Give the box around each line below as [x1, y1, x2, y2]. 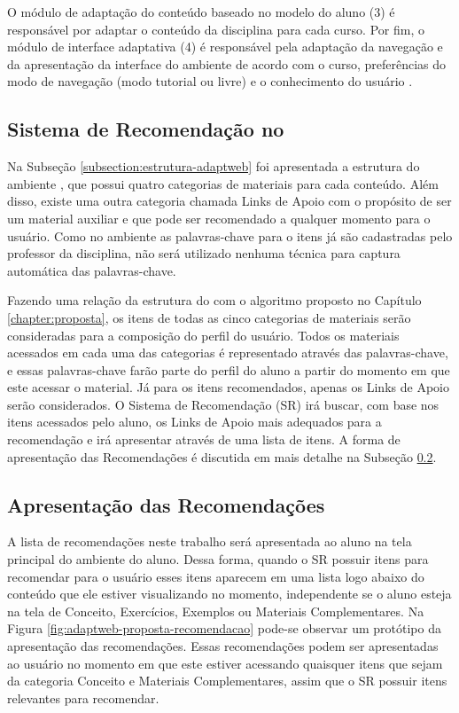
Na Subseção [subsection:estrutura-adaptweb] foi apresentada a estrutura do [7, 157, 420, 176]
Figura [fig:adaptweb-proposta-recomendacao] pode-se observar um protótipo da [7, 619, 441, 638]
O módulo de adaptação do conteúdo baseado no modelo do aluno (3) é [7, 3, 395, 20]
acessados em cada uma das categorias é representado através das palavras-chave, [7, 343, 448, 362]
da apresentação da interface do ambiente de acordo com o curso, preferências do [7, 54, 447, 73]
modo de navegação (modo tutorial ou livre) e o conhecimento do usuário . [7, 72, 413, 90]
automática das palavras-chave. [7, 261, 176, 279]
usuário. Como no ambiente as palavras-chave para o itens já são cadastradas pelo [7, 226, 453, 245]
